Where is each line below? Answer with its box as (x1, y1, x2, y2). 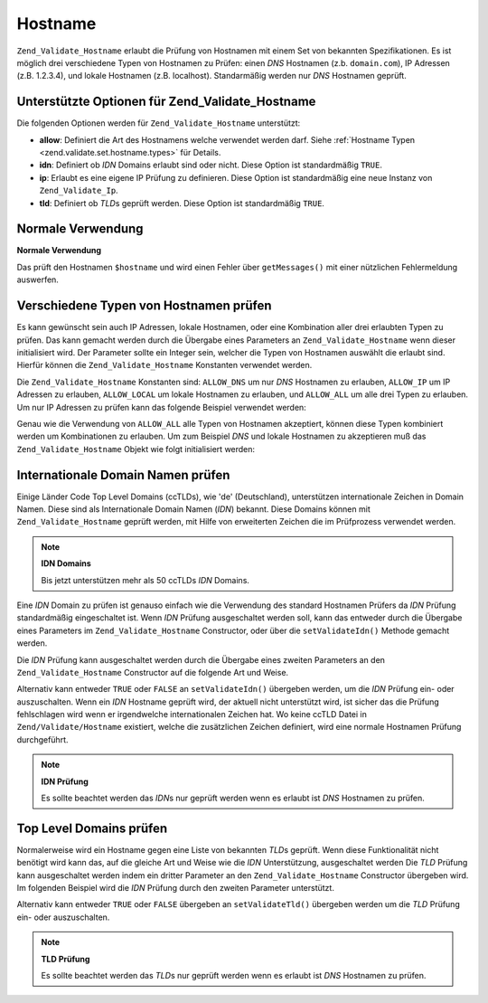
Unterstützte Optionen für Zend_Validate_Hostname (16, 94, 316, 109)
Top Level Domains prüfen (16, 820, 168, 836)
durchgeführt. (16, 733, 69, 745)
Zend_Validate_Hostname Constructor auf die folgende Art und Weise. (16, 667, 289, 677)
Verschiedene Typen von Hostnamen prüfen (16, 298, 272, 314)
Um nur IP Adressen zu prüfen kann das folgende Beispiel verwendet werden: (16, 402, 306, 412)
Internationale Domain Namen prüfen (16, 467, 230, 483)
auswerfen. (16, 274, 59, 285)
